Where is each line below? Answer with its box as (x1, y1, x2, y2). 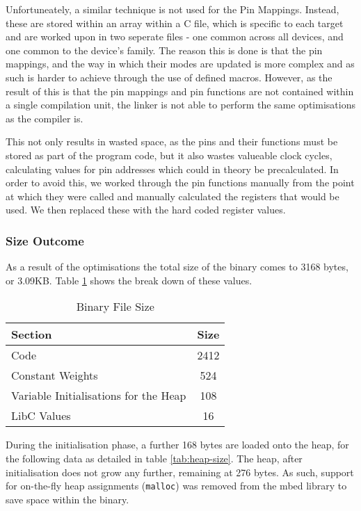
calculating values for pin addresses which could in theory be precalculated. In (6, 161, 339, 176)
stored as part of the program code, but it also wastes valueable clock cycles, (6, 147, 332, 162)
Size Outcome (6, 232, 84, 249)
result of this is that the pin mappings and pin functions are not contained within (6, 83, 354, 98)
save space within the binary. (6, 492, 129, 506)
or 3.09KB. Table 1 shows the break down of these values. (6, 273, 252, 287)
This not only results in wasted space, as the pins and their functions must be (6, 134, 338, 149)
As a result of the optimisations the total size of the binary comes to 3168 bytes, (6, 259, 348, 274)
